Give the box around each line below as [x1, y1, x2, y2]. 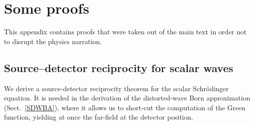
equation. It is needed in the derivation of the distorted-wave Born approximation [4, 93, 251, 103]
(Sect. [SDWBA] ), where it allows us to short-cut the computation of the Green [4, 102, 246, 112]
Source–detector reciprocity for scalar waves [4, 60, 233, 75]
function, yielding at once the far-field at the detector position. [4, 112, 193, 122]
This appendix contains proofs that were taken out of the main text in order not [4, 26, 247, 37]
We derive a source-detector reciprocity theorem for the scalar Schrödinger [4, 83, 229, 93]
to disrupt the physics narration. [4, 36, 102, 46]
